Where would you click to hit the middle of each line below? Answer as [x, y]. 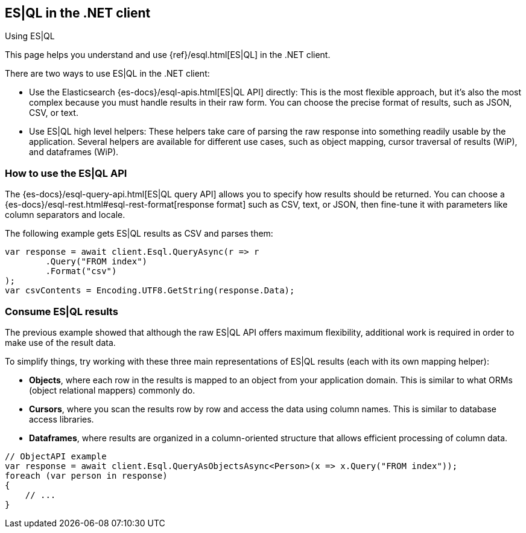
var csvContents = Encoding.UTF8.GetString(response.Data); [150, 291]
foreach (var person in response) [86, 475]
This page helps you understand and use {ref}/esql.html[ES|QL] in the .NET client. [168, 55]
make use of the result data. [60, 342]
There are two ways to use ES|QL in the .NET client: [107, 74]
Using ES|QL [30, 36]
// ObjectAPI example [56, 456]
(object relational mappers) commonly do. [112, 390]
